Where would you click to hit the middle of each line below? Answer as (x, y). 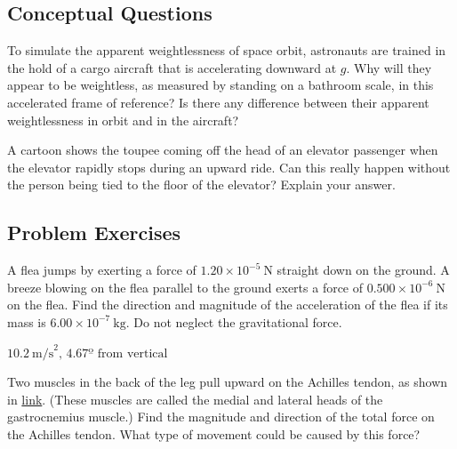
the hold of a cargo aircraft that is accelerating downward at (172, 67)
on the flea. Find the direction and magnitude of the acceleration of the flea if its (228, 305)
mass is (27, 321)
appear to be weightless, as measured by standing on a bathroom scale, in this (220, 85)
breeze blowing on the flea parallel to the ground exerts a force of (185, 287)
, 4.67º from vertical (113, 353)
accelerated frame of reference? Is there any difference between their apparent (218, 102)
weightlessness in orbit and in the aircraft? (123, 120)
